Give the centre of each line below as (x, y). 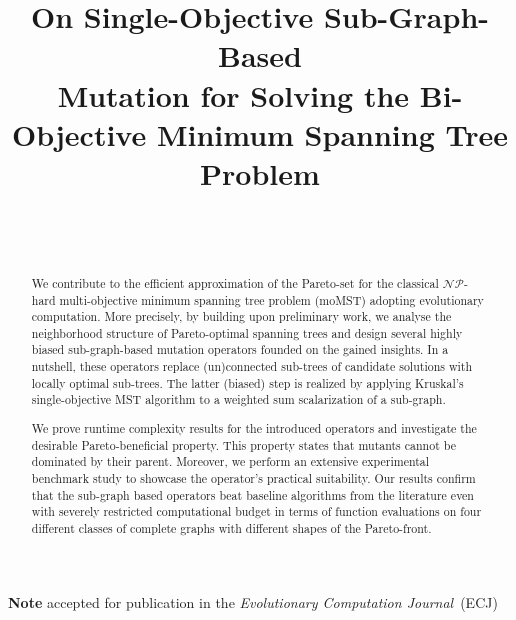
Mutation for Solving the (233, 94)
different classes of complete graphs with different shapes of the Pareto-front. (231, 527)
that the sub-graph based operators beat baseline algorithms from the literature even (252, 494)
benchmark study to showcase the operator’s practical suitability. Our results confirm (253, 477)
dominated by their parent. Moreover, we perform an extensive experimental (230, 461)
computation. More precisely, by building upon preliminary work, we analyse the (241, 316)
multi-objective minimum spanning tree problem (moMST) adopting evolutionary (271, 299)
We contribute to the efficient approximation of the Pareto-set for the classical (235, 282)
